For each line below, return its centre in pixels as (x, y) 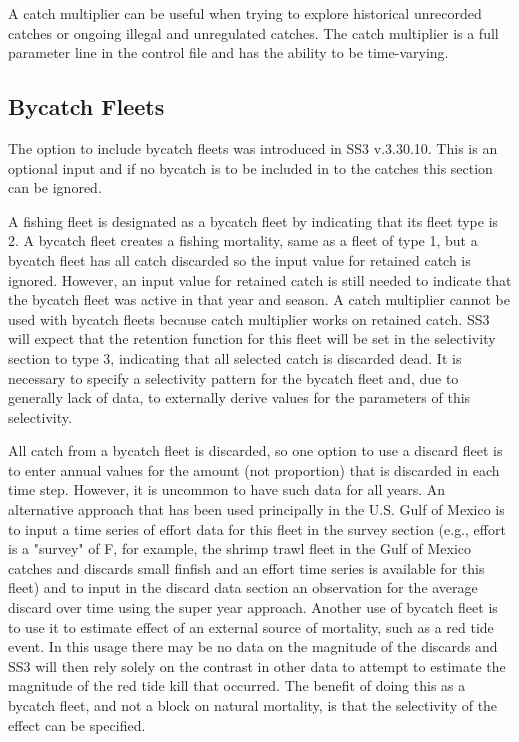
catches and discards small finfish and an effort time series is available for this (246, 567)
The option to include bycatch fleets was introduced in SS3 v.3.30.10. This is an (253, 147)
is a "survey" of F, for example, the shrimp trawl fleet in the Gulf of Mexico (240, 548)
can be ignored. (55, 187)
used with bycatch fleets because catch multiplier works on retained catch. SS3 (249, 318)
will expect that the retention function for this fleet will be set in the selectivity (252, 338)
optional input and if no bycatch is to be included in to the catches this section (250, 167)
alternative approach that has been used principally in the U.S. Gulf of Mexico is (256, 509)
